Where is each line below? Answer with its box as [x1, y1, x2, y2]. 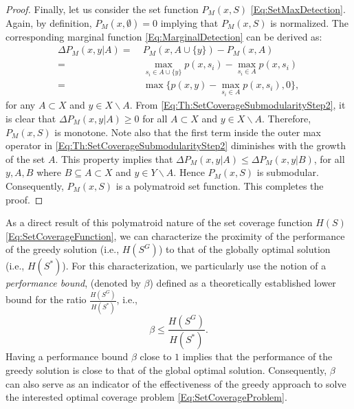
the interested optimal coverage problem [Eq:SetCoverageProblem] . [5, 390, 287, 404]
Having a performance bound [5, 349, 129, 364]
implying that [160, 15, 219, 30]
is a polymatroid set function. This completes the [115, 178, 324, 192]
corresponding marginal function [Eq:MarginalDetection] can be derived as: [5, 29, 322, 43]
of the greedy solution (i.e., [5, 242, 120, 256]
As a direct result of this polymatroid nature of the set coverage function [5, 215, 313, 230]
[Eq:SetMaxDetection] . [250, 2, 346, 16]
